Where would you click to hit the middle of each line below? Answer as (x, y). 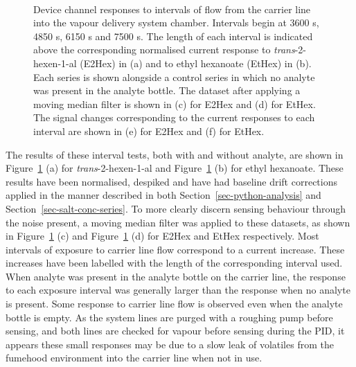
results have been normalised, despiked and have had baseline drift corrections (171, 181)
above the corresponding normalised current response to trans (164, 50)
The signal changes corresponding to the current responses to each (174, 117)
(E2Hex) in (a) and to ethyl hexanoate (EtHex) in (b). (196, 63)
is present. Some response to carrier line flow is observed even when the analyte (174, 304)
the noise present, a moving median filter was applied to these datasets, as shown (178, 222)
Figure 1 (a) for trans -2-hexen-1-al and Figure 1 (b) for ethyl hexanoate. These (175, 168)
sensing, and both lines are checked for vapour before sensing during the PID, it (175, 331)
